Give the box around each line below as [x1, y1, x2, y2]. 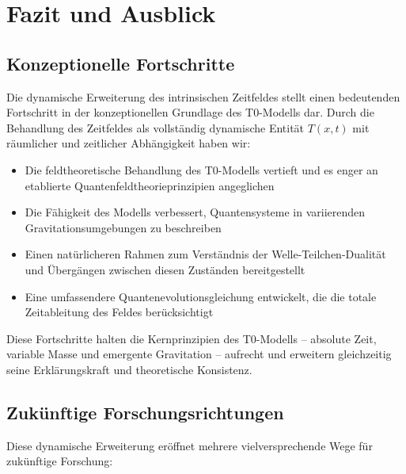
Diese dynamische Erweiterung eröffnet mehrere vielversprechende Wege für [6, 437, 373, 453]
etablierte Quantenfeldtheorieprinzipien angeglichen [25, 177, 275, 193]
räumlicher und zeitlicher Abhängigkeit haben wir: [6, 135, 251, 151]
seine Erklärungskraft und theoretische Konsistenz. [6, 361, 252, 377]
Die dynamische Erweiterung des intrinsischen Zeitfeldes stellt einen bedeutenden [6, 88, 400, 105]
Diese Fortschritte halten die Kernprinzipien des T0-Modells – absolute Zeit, [6, 330, 377, 346]
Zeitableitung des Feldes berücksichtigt [25, 304, 214, 320]
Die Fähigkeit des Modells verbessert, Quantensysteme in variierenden [25, 204, 366, 220]
